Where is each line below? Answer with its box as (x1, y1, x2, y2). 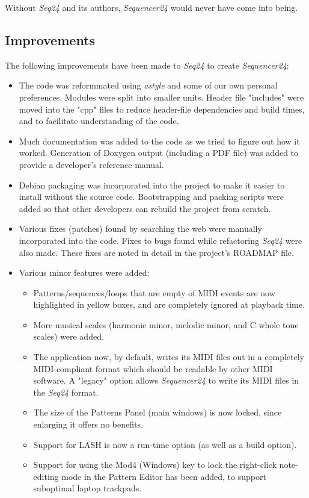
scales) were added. (33, 330, 104, 343)
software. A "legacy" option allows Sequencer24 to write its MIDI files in (33, 374, 299, 387)
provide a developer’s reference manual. (19, 158, 164, 170)
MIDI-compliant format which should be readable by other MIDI (33, 362, 273, 375)
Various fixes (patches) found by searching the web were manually (19, 222, 262, 235)
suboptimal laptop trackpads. (33, 482, 142, 494)
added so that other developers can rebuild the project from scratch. (19, 202, 271, 214)
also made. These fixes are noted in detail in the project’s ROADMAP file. (19, 246, 294, 258)
